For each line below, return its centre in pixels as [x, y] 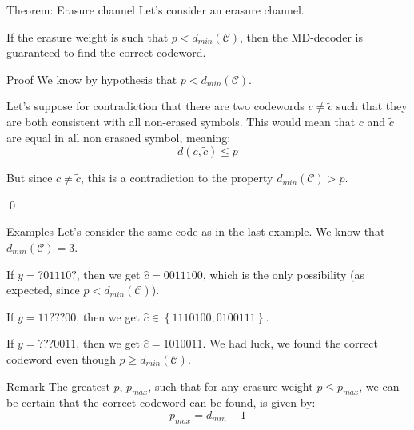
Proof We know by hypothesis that [92, 79]
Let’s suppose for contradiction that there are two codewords [155, 106]
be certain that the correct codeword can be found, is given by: [161, 402]
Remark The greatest [58, 386]
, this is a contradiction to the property [177, 178]
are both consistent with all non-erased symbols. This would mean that [181, 121]
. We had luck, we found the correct [290, 343]
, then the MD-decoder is [301, 36]
